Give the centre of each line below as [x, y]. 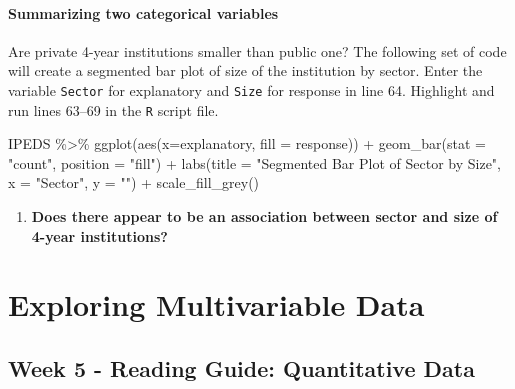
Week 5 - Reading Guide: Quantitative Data [241, 368]
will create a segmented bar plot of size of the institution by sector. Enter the [245, 70]
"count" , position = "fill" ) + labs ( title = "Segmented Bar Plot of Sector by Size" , [254, 162]
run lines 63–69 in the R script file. [113, 109]
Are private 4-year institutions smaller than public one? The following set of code [257, 50]
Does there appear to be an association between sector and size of [264, 216]
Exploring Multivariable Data [216, 304]
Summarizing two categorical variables [143, 12]
